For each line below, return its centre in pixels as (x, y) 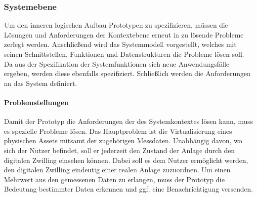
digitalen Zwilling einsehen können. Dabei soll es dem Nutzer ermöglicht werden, (126, 160)
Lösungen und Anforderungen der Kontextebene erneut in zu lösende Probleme (124, 34)
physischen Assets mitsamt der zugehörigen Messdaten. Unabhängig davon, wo (123, 140)
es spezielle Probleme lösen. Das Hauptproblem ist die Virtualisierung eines (118, 131)
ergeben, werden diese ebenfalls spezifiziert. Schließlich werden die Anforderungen (128, 73)
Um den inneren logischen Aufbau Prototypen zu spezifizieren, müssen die (116, 25)
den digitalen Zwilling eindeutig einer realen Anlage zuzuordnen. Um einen (117, 170)
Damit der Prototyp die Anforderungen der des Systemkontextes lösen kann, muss (128, 121)
